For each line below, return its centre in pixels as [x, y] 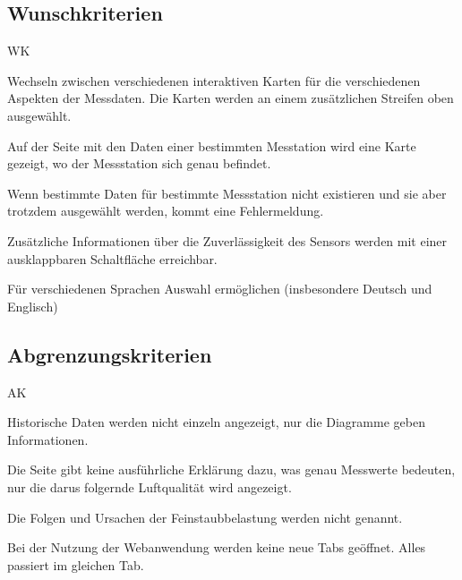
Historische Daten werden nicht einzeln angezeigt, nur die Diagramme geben [216, 422]
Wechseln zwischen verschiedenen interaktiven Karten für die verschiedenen [214, 80]
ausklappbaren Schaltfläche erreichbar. [112, 258]
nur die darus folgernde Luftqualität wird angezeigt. [150, 486]
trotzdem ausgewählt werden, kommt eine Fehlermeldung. [166, 211]
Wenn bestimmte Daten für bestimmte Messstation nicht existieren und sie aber [227, 193]
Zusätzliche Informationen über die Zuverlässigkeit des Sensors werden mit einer [227, 240]
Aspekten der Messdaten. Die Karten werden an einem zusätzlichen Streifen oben [231, 98]
